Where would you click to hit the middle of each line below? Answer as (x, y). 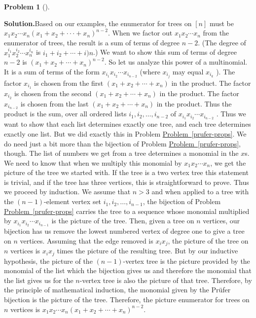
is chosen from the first (69, 83)
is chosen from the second (53, 93)
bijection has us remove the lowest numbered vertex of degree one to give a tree (124, 231)
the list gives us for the (39, 280)
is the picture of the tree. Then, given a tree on (123, 221)
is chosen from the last (55, 103)
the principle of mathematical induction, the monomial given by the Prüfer (117, 290)
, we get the (228, 162)
